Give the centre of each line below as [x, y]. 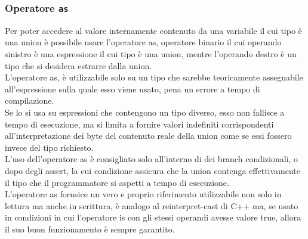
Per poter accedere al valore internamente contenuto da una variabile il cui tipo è [153, 30]
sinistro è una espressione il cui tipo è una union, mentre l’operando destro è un [151, 53]
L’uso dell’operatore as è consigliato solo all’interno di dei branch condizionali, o [152, 159]
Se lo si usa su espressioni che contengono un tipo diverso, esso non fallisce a [145, 112]
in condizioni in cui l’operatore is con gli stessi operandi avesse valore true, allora [153, 217]
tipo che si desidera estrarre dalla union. [78, 65]
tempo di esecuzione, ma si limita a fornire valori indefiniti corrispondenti [139, 124]
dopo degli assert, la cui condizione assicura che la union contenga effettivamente [153, 170]
